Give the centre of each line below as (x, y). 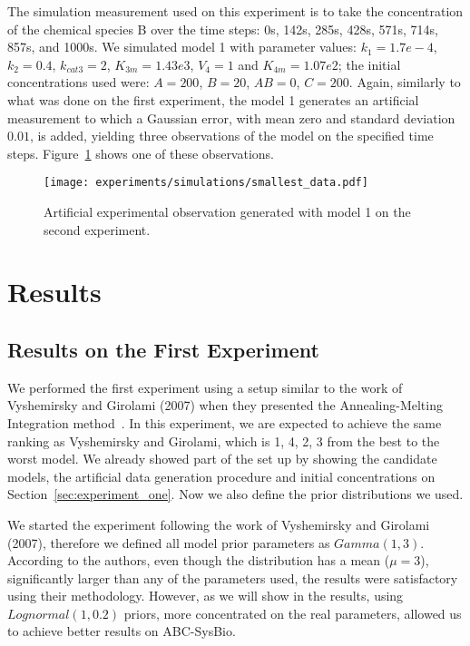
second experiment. (97, 229)
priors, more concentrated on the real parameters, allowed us (293, 613)
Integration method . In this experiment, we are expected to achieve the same (225, 422)
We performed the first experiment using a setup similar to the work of (205, 387)
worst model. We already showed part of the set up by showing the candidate (222, 459)
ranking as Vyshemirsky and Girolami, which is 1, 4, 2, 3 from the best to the (224, 440)
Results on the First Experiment (163, 349)
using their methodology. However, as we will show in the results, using (206, 596)
